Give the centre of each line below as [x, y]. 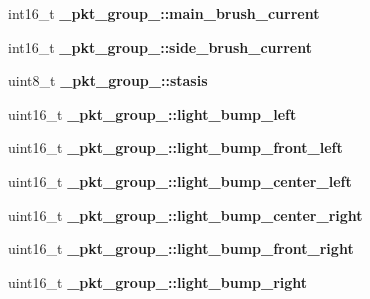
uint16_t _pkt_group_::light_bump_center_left [180, 180]
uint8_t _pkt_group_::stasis [108, 80]
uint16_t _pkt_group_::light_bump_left [152, 113]
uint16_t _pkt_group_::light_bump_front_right [181, 248]
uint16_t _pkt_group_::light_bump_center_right [185, 214]
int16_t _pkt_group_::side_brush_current [160, 46]
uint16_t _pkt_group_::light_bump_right [158, 281]
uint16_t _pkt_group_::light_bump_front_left [175, 147]
